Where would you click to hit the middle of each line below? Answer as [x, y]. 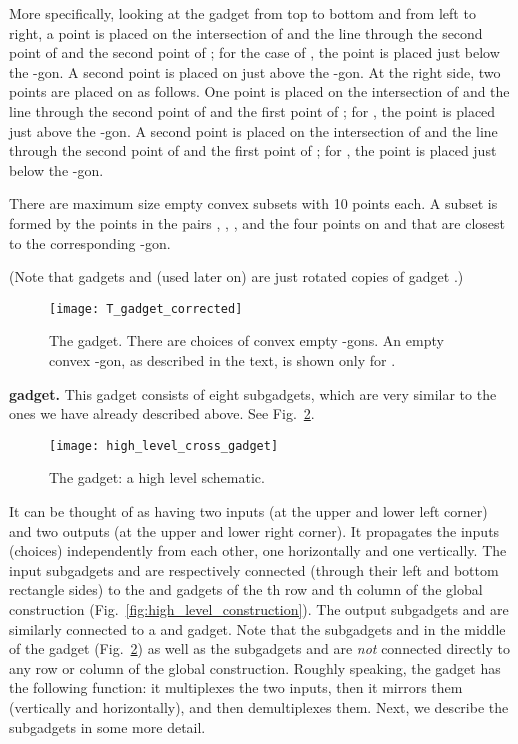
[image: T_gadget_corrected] [146, 308]
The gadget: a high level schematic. [157, 477]
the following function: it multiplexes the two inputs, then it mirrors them [236, 687]
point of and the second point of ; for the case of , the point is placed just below [254, 52]
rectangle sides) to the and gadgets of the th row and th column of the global [246, 589]
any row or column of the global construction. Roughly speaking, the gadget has [255, 667]
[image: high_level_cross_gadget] [164, 445]
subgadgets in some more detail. [107, 726]
